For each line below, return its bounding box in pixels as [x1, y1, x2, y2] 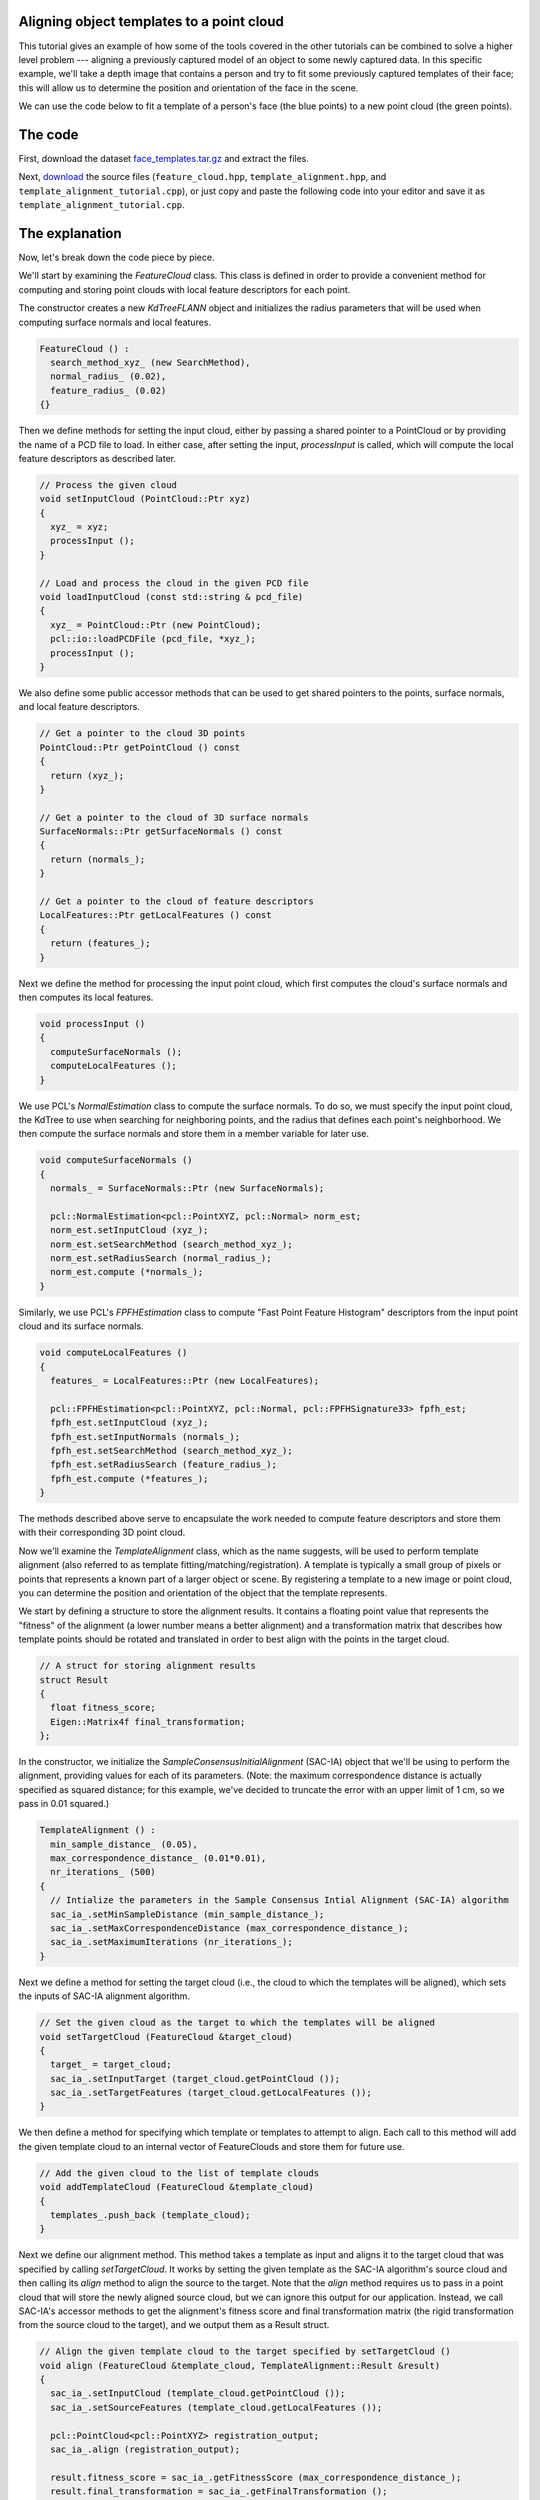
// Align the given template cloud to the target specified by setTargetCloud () [39, 2346, 452, 2357]
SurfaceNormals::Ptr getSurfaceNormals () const [39, 826, 283, 837]
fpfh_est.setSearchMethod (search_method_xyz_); [50, 1445, 294, 1456]
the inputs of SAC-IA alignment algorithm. [18, 1990, 190, 2002]
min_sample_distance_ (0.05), [50, 1838, 199, 1850]
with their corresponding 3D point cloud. [18, 1526, 186, 1539]
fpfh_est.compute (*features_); [50, 1473, 209, 1484]
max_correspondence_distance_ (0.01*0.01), [50, 1853, 267, 1864]
